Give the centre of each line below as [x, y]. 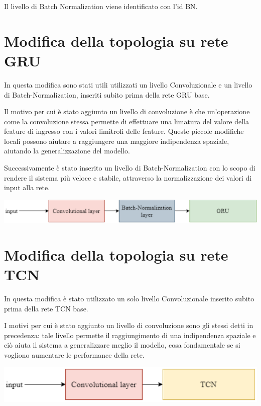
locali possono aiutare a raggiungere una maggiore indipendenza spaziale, [117, 141]
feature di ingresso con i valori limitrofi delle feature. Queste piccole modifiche [124, 131]
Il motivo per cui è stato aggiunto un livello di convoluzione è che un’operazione [127, 111]
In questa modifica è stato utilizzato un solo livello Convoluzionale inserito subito [129, 299]
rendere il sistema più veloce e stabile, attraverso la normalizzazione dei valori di [128, 177]
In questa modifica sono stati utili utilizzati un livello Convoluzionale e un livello [128, 84]
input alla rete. [27, 187]
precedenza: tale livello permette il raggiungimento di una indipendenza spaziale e [130, 335]
